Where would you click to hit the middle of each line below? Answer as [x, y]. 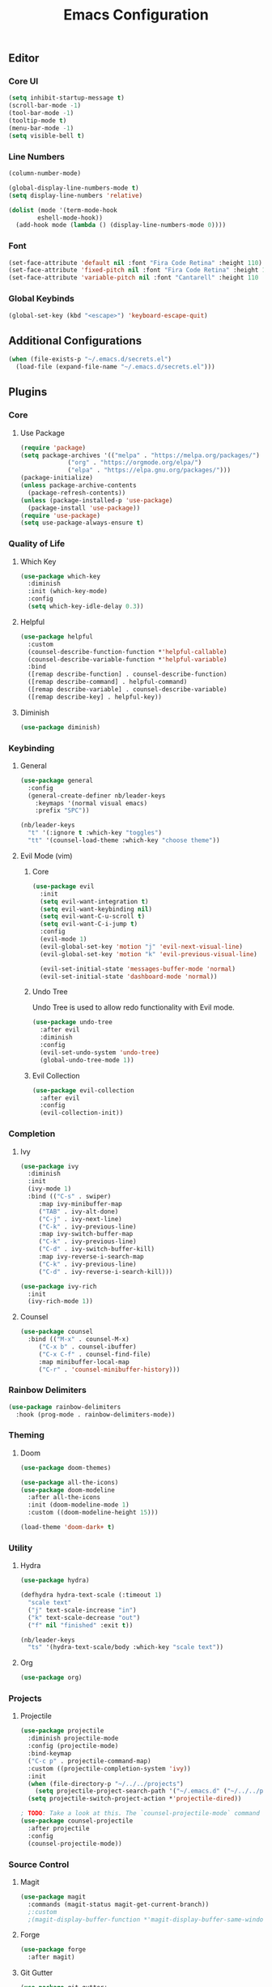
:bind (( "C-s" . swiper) [70, 1197]
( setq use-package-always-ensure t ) [82, 523]
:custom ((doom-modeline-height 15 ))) [93, 1513]
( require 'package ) [53, 447]
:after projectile [59, 1828]
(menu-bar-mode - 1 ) [41, 128]
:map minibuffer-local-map [84, 1362]
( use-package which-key [60, 576]
